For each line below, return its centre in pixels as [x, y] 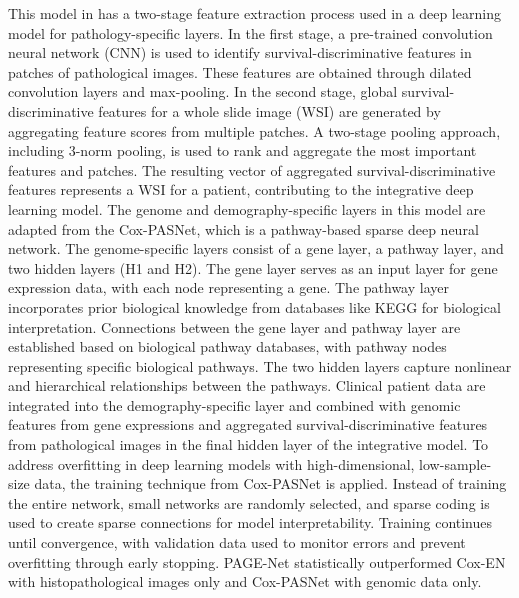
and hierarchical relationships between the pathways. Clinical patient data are [247, 385]
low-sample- [455, 463]
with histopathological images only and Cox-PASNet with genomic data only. [245, 581]
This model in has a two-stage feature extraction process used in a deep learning [254, 13]
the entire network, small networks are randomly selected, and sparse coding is [249, 502]
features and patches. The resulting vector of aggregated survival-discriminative [252, 169]
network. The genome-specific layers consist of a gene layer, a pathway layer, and [256, 248]
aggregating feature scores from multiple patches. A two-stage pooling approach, [254, 130]
